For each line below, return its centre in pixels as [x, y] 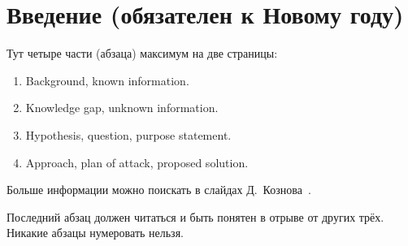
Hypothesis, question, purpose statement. [128, 134]
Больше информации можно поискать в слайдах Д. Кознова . [159, 190]
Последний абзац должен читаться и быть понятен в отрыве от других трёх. [195, 216]
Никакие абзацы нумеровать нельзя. [95, 233]
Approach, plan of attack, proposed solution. [137, 162]
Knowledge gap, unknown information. [122, 108]
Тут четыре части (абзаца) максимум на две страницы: [142, 53]
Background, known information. [107, 80]
